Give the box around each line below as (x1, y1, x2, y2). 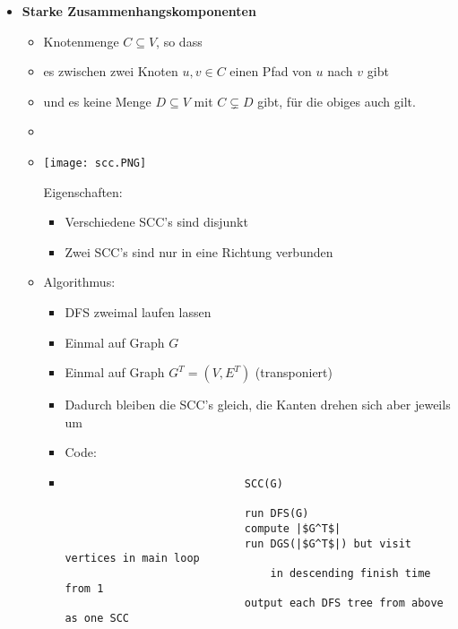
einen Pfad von (229, 62, 312, 81)
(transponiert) (255, 363, 333, 382)
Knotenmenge (43, 31, 119, 50)
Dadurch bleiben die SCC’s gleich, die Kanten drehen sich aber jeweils (65, 395, 451, 414)
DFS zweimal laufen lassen (65, 303, 212, 321)
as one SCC (65, 611, 129, 625)
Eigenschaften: (43, 182, 123, 201)
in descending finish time (270, 566, 431, 580)
